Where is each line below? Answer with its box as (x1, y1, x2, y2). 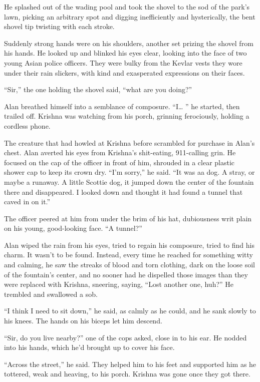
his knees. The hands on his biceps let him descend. (4, 315, 162, 326)
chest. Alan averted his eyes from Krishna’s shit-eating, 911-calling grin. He (4, 147, 236, 158)
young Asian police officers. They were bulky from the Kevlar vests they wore (4, 57, 242, 68)
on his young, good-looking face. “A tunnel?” (4, 223, 142, 233)
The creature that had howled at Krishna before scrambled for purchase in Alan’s (4, 137, 255, 148)
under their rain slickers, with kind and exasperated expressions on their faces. (4, 67, 245, 78)
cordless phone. (4, 120, 51, 131)
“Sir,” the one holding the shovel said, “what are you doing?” (4, 84, 192, 95)
